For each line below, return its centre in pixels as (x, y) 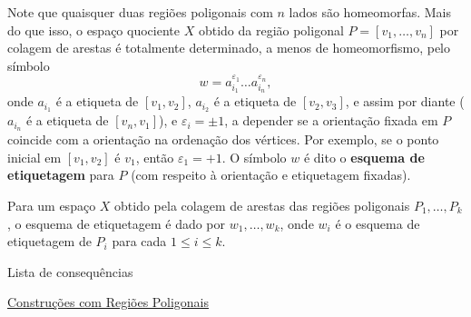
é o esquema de (378, 223)
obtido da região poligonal (271, 30)
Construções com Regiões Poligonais (108, 302)
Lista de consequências (70, 271)
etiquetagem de (49, 241)
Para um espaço (52, 205)
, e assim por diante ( (405, 101)
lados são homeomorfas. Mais (370, 12)
